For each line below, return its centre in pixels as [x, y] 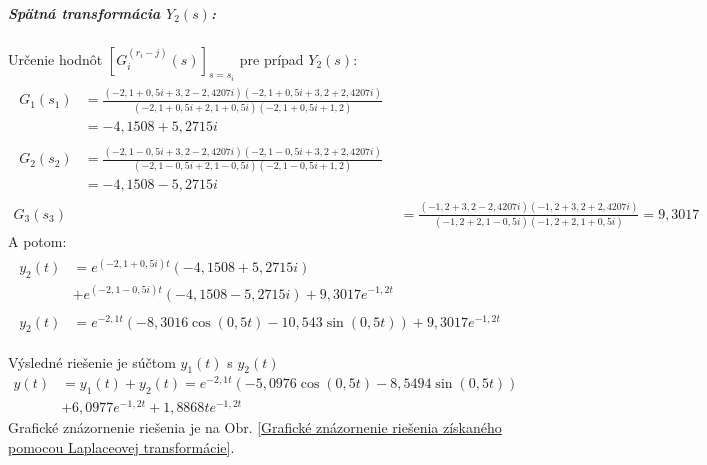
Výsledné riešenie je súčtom [92, 361]
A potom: [37, 241]
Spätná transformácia [84, 12]
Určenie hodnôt [55, 58]
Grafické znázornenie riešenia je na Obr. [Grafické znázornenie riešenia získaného [255, 427]
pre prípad [271, 58]
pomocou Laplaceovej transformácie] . [121, 446]
